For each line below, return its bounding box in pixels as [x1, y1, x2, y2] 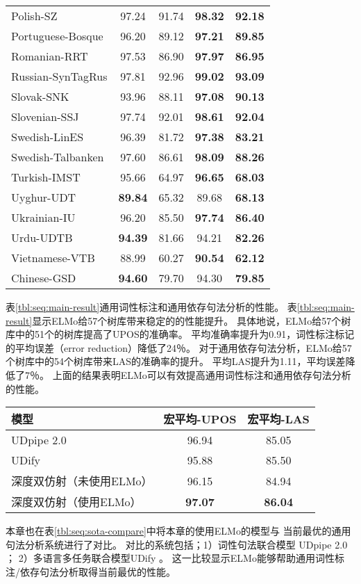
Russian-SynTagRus [11, 68, 108, 84]
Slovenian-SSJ [11, 108, 79, 124]
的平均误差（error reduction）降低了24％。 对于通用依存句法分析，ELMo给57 [6, 340, 352, 355]
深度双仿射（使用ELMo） [11, 494, 142, 510]
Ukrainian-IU [11, 209, 76, 225]
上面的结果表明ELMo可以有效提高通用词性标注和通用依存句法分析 [52, 367, 351, 382]
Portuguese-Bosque [11, 28, 103, 44]
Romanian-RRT [11, 48, 88, 64]
